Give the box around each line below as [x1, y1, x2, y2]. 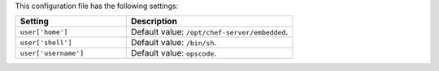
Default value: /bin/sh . [130, 37, 217, 48]
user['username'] [20, 48, 85, 57]
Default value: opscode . [130, 48, 217, 59]
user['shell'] [20, 38, 72, 47]
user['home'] [20, 27, 68, 36]
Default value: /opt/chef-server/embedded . [130, 27, 289, 38]
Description [130, 16, 178, 27]
